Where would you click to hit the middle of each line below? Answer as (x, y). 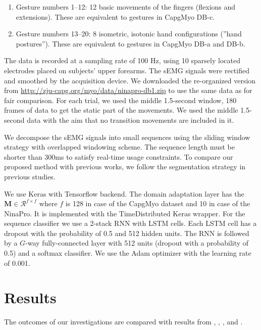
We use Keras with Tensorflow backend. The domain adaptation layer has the (124, 193)
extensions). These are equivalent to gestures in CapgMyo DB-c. (115, 16)
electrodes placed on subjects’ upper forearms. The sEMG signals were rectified (127, 70)
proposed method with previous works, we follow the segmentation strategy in (125, 167)
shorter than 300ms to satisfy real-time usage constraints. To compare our (119, 156)
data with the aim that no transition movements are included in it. (130, 120)
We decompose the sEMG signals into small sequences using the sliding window (127, 137)
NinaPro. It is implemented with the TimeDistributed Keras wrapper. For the (125, 213)
